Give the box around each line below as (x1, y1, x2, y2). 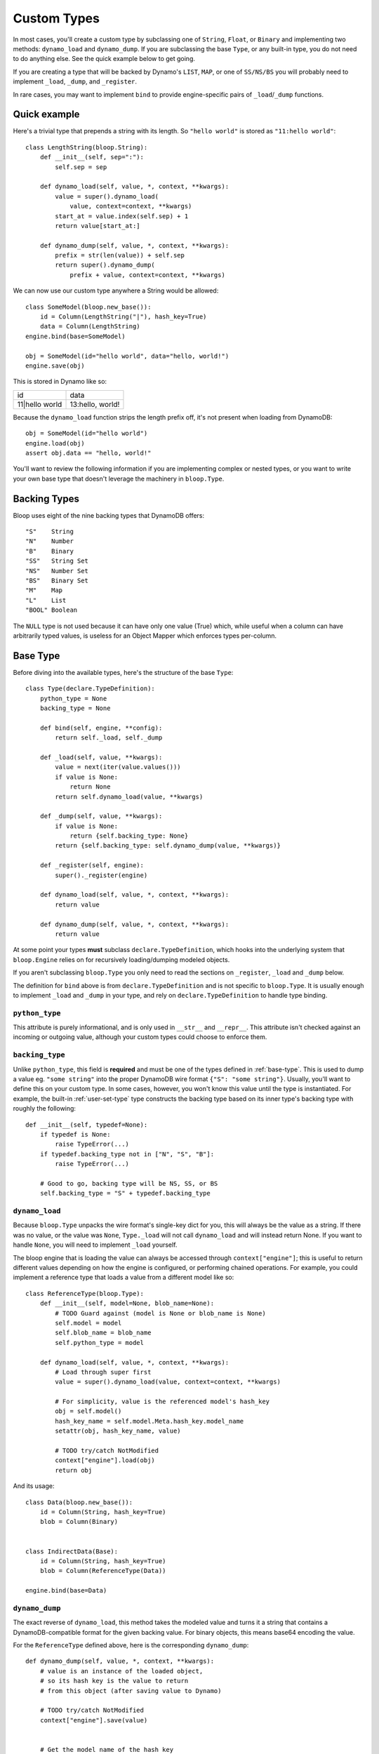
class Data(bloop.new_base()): (25, 1498, 133, 1506)
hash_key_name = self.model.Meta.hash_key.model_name (55, 1417, 244, 1425)
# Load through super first (55, 1368, 152, 1376)
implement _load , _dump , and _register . (13, 77, 137, 86)
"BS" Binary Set (25, 576, 89, 584)
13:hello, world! (69, 399, 120, 409)
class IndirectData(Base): (25, 1547, 119, 1555)
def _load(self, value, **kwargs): (39, 753, 163, 761)
